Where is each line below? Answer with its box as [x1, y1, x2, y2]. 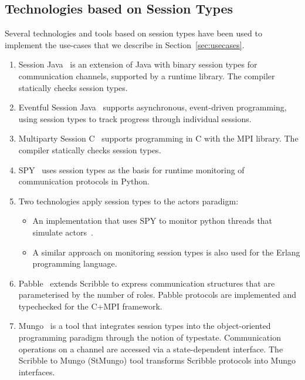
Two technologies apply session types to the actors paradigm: [18, 194, 239, 207]
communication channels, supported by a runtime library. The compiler [18, 69, 275, 82]
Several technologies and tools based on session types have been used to [5, 27, 262, 39]
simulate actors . [32, 226, 93, 238]
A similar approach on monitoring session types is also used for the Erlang [32, 246, 300, 258]
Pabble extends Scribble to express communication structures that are [18, 277, 275, 289]
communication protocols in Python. [18, 175, 150, 187]
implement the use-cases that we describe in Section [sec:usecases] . [5, 38, 245, 51]
